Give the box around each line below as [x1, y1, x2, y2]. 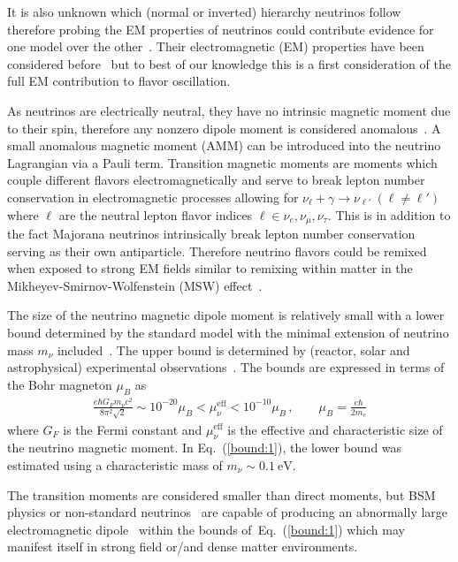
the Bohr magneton [7, 375, 112, 393]
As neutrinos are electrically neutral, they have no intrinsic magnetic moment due [7, 101, 451, 119]
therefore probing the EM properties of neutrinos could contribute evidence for [7, 19, 434, 38]
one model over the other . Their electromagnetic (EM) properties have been [7, 37, 424, 56]
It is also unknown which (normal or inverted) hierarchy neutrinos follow [7, 3, 401, 20]
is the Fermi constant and [63, 420, 202, 438]
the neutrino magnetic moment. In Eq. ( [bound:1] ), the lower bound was [7, 438, 402, 457]
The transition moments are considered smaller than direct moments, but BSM [7, 485, 436, 504]
